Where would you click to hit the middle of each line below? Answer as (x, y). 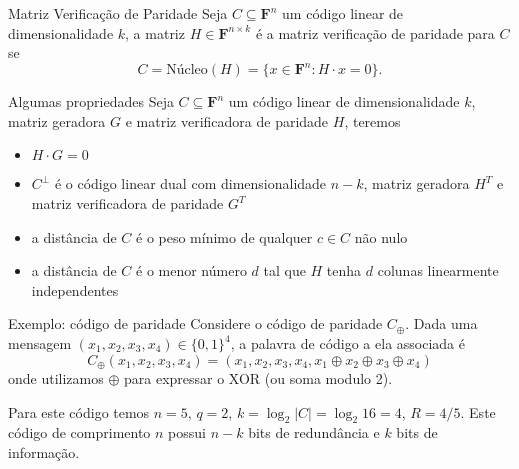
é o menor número (191, 270)
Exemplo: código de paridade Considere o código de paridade (195, 323)
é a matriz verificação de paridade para (375, 32)
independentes (75, 289)
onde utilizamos (56, 378)
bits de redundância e (314, 432)
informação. (44, 452)
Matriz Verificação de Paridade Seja (118, 13)
